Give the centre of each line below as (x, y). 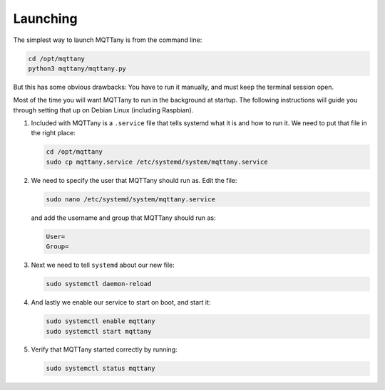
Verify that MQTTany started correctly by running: (104, 349)
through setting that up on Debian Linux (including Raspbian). (103, 110)
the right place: (53, 133)
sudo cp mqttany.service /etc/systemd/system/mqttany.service (157, 162)
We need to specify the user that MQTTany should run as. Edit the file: (134, 180)
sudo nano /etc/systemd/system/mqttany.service (130, 199)
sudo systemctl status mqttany (101, 369)
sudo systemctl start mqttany (99, 331)
